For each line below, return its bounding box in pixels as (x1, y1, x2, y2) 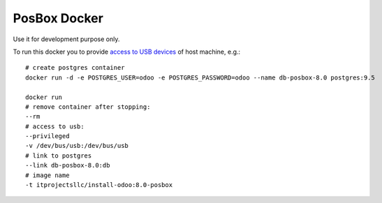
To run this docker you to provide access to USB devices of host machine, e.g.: (13, 47, 241, 56)
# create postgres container (25, 63, 125, 72)
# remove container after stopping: (25, 103, 151, 111)
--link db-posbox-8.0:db (25, 161, 110, 170)
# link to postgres (25, 151, 92, 160)
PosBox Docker (13, 10, 104, 26)
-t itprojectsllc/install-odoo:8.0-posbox (25, 181, 173, 189)
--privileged (25, 133, 70, 140)
